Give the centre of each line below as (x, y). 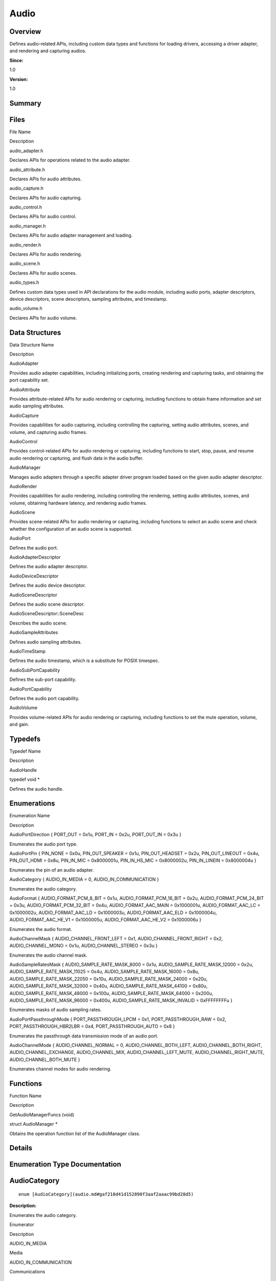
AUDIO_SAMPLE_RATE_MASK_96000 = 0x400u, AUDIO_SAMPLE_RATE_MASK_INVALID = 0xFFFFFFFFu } (121, 1000)
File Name (20, 132)
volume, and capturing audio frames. (48, 432)
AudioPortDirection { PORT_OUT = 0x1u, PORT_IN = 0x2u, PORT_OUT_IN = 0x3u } (95, 835)
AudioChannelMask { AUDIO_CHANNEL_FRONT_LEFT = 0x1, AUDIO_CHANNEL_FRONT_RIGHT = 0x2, (116, 938)
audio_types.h (24, 282)
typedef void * (25, 779)
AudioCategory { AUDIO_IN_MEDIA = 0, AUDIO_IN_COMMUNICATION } (84, 879)
